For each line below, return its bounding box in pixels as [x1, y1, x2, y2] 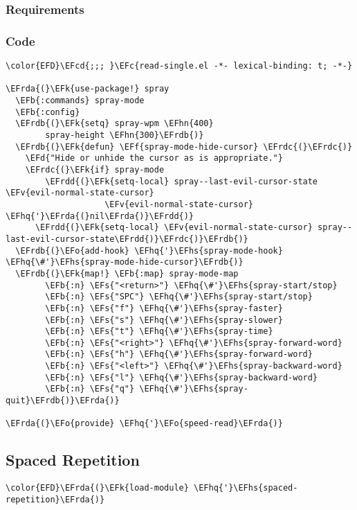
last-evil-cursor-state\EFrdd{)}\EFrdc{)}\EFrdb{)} [6, 234, 248, 244]
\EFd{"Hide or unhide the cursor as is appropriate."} [25, 153, 283, 164]
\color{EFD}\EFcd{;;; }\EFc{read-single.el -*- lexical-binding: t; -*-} [6, 61, 353, 71]
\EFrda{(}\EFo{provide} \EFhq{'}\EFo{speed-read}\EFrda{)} [6, 419, 283, 429]
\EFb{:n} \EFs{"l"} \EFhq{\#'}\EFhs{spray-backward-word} [45, 372, 318, 382]
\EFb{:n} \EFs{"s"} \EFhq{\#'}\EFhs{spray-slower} [45, 315, 283, 325]
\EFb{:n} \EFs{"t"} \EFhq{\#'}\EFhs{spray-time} [45, 326, 273, 337]
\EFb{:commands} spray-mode [15, 96, 145, 106]
